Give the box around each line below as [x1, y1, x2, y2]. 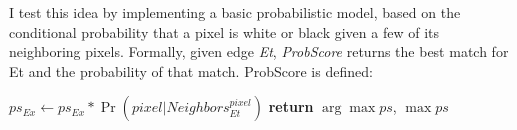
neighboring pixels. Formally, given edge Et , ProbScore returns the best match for [9, 41, 509, 62]
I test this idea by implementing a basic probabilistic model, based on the [9, 2, 461, 22]
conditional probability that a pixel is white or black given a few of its [9, 21, 439, 42]
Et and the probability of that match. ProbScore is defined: [9, 60, 373, 81]
